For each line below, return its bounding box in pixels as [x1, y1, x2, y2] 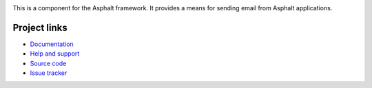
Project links [12, 21, 68, 34]
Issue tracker [30, 69, 68, 77]
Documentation [30, 40, 74, 48]
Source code [30, 59, 67, 67]
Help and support [30, 49, 80, 58]
